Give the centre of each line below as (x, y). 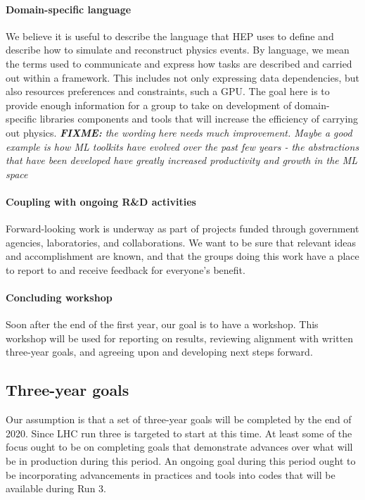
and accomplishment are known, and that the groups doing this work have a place (182, 256)
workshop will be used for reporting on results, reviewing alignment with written (180, 338)
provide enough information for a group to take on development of (149, 105)
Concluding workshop (59, 298)
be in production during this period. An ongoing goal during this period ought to (181, 461)
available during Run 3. (56, 488)
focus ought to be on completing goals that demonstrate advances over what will (179, 447)
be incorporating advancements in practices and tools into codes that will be (171, 474)
